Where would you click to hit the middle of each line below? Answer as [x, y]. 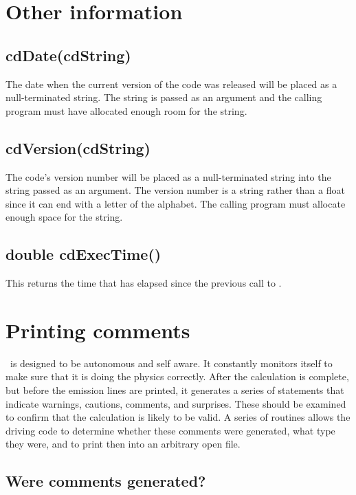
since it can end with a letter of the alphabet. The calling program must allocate [176, 203]
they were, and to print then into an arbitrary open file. [123, 444]
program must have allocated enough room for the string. [126, 110]
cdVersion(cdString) [78, 147]
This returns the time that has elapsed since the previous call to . [144, 283]
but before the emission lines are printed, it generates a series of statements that [175, 390]
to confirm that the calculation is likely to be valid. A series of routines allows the [178, 417]
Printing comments [98, 330]
